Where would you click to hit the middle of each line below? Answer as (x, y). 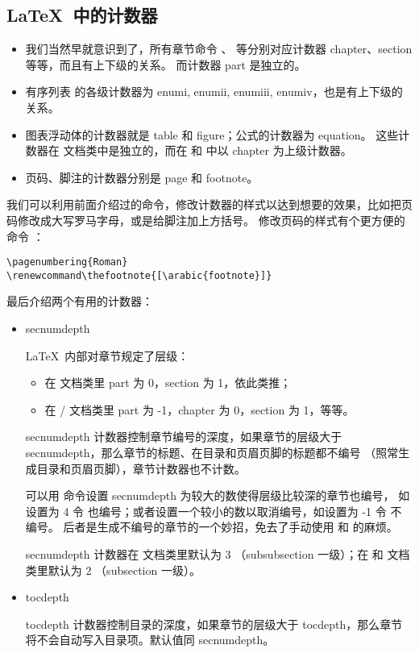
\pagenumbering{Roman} (67, 262)
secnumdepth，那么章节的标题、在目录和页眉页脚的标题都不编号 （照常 (212, 453)
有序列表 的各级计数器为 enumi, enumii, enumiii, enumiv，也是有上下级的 (214, 92)
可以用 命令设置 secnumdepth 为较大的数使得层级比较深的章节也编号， (210, 495)
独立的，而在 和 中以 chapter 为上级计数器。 (236, 150)
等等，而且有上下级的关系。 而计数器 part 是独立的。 (166, 64)
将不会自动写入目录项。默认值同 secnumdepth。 (150, 640)
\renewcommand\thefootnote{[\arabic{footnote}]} (139, 275)
